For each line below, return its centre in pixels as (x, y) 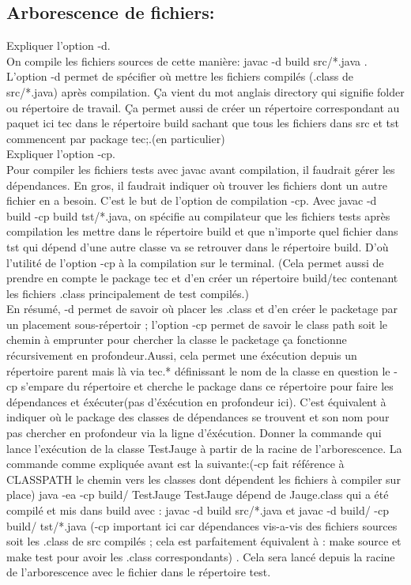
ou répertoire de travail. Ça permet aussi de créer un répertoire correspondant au (203, 107)
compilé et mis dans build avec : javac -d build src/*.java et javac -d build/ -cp (198, 510)
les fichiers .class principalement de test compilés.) (128, 293)
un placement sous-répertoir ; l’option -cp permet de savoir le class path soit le (197, 324)
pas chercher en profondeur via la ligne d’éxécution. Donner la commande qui (194, 433)
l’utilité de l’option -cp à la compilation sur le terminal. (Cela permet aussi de (195, 262)
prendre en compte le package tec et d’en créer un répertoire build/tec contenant (202, 278)
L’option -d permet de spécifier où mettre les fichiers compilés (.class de (180, 76)
